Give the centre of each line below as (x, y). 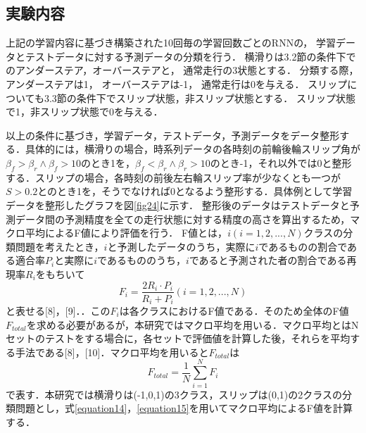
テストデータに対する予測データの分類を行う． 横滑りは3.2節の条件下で (190, 56)
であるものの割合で (303, 246)
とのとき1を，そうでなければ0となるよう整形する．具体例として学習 (195, 191)
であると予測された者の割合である (268, 260)
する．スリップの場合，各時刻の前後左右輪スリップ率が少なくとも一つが (173, 177)
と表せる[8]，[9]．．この (58, 311)
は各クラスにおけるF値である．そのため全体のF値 (234, 311)
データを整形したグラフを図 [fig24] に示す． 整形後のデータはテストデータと (178, 205)
